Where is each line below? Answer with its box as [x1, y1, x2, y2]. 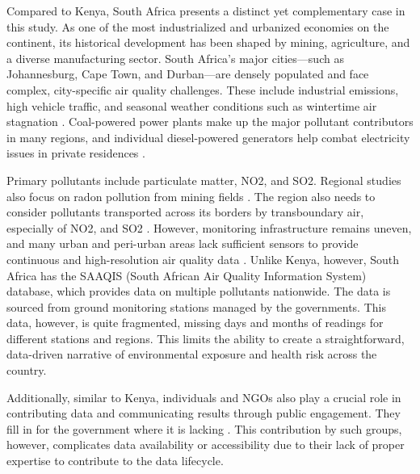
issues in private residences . [6, 145, 145, 161]
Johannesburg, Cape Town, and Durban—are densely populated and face [6, 65, 369, 82]
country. [6, 362, 47, 379]
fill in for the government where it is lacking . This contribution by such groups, [6, 420, 402, 437]
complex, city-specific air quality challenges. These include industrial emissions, [6, 81, 399, 98]
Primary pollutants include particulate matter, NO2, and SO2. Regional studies [6, 171, 401, 188]
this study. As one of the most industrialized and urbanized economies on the [6, 18, 389, 35]
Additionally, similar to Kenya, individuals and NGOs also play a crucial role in [6, 388, 401, 405]
